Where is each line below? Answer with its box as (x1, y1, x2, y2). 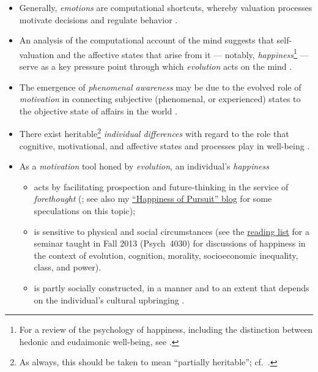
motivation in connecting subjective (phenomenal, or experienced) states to (19, 92, 301, 105)
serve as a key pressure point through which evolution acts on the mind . (19, 60, 292, 73)
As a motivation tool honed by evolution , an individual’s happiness (19, 160, 269, 173)
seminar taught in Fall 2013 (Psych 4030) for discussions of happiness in (34, 237, 306, 250)
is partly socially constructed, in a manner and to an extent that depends (34, 281, 309, 294)
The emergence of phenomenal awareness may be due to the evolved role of (19, 80, 301, 93)
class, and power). (34, 261, 102, 273)
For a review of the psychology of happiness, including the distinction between (19, 323, 313, 336)
